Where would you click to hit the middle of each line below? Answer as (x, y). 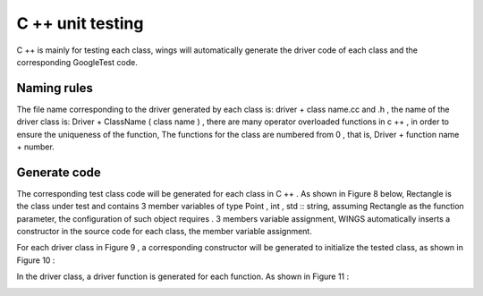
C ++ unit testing (80, 23)
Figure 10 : (36, 260)
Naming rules (55, 88)
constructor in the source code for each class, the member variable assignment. (164, 232)
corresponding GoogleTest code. (77, 62)
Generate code (59, 172)
